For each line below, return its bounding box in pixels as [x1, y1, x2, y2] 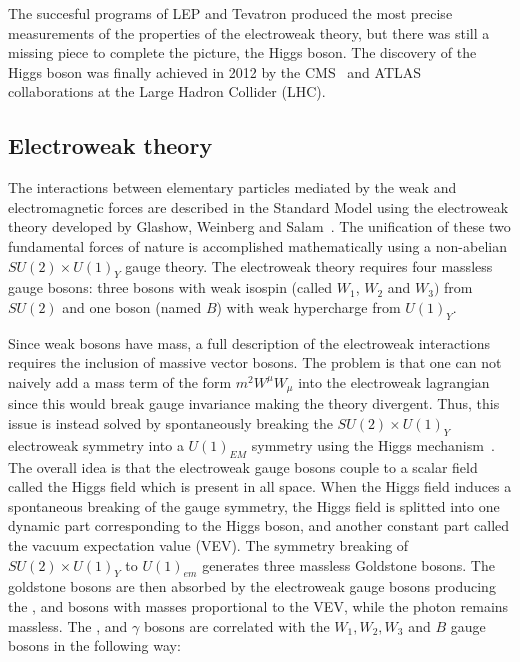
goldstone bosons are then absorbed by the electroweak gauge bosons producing [8, 576, 496, 597]
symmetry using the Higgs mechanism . [251, 434, 495, 455]
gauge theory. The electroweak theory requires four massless [125, 255, 493, 276]
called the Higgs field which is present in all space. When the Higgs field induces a [8, 476, 512, 497]
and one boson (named [62, 296, 202, 317]
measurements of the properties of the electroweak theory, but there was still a [8, 22, 490, 43]
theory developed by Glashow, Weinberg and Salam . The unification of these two [8, 216, 511, 237]
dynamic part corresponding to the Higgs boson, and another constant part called [8, 515, 510, 536]
